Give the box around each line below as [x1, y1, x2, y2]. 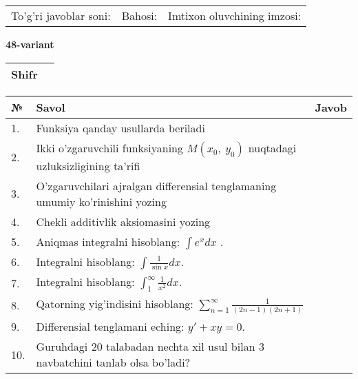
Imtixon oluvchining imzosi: [168, 8, 302, 23]
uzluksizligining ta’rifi [36, 157, 140, 174]
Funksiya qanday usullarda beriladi [36, 119, 205, 136]
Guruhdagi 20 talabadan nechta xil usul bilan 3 [36, 338, 264, 355]
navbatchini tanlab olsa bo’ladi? [36, 354, 191, 371]
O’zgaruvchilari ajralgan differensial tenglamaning [36, 177, 277, 194]
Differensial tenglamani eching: [36, 318, 185, 335]
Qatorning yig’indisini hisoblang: [36, 296, 193, 312]
